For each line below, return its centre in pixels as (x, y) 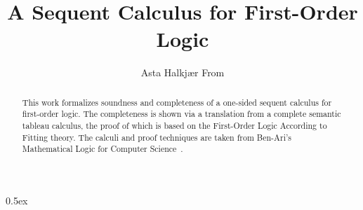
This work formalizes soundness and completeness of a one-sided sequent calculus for (177, 102)
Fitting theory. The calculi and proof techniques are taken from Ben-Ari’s (157, 137)
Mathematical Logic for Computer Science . (103, 149)
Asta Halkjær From (183, 72)
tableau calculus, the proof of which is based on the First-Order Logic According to (174, 126)
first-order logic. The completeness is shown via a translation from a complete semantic (181, 114)
